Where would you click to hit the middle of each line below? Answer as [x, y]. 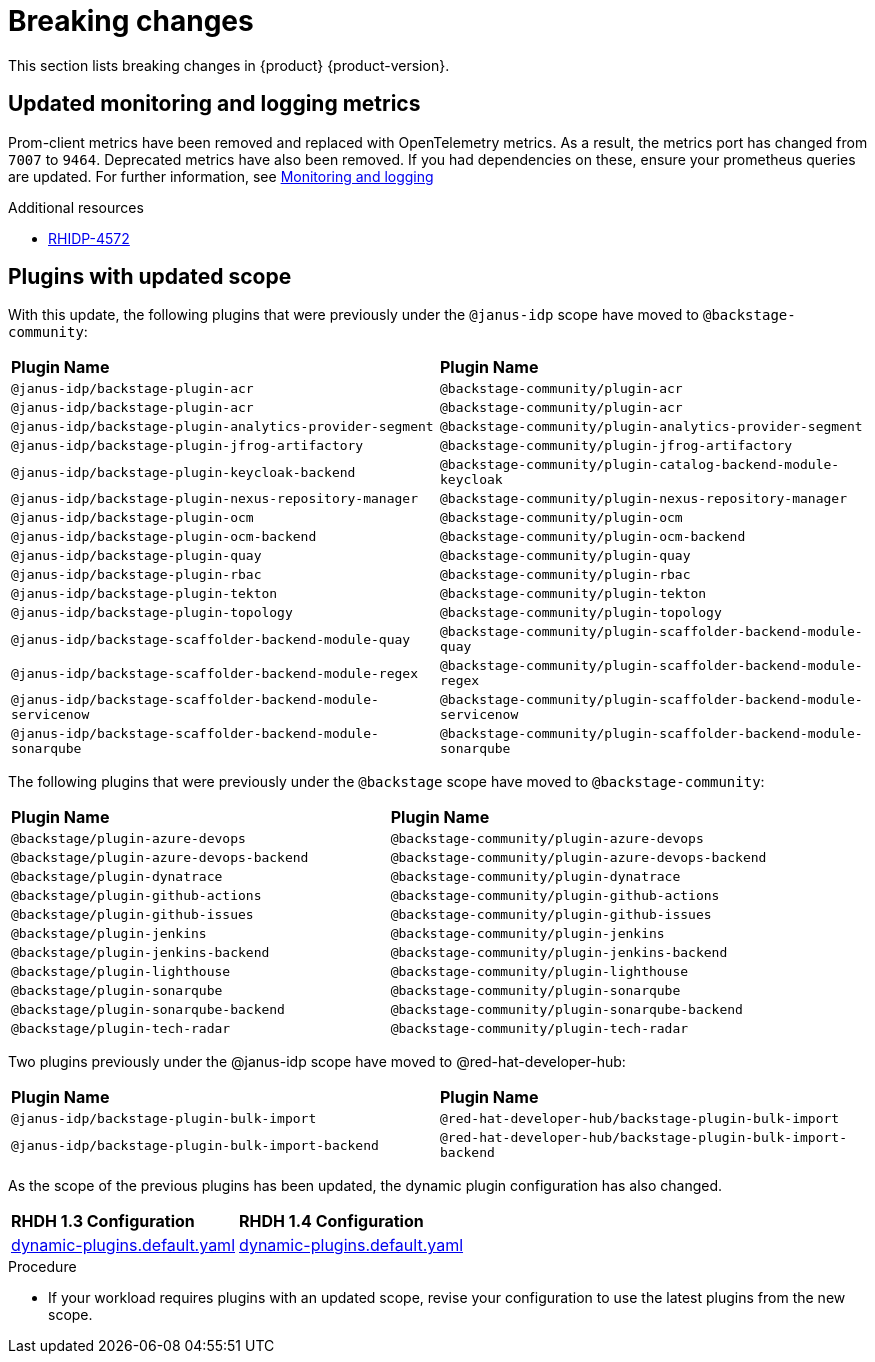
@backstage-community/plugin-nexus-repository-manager [643, 499]
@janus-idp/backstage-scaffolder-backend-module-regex [214, 673]
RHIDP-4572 [89, 238]
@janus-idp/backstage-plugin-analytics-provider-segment [222, 427]
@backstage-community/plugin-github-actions [555, 896]
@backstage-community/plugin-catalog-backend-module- [640, 465]
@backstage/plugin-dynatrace [117, 877]
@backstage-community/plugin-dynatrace [535, 877]
